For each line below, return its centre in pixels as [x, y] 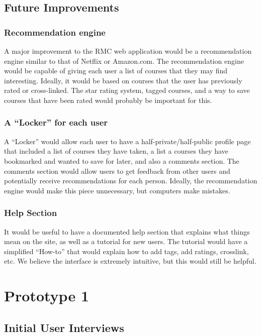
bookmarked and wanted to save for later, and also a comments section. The [122, 160]
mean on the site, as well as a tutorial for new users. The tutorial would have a [126, 241]
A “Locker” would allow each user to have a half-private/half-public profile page [127, 141]
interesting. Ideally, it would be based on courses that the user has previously [123, 80]
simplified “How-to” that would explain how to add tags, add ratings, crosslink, [126, 251]
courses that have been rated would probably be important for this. [108, 100]
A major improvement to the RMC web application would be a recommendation [128, 51]
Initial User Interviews [64, 327]
